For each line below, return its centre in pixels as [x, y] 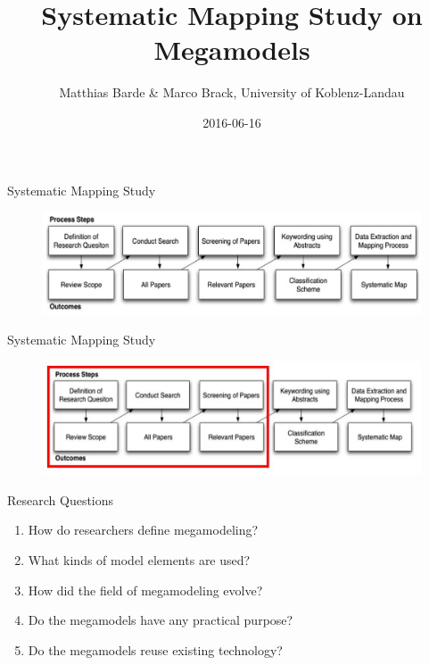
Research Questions [61, 499]
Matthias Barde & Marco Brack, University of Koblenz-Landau [232, 92]
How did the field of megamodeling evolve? [145, 590]
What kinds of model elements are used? [139, 560]
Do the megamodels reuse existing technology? [155, 649]
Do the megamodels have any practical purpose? [161, 620]
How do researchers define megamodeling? [143, 530]
